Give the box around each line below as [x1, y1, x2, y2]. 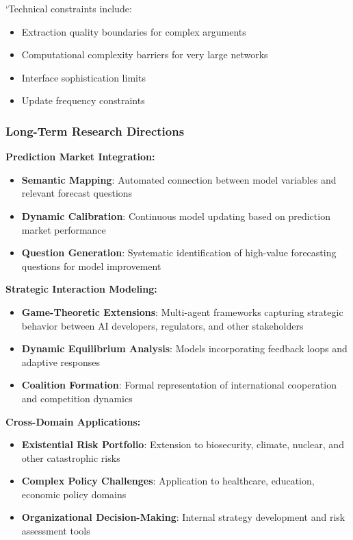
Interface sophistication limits [21, 70, 146, 84]
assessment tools [21, 524, 90, 538]
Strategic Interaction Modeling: [5, 282, 157, 296]
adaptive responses [21, 354, 101, 369]
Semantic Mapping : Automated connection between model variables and [21, 172, 337, 186]
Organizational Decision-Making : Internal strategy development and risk [21, 510, 345, 524]
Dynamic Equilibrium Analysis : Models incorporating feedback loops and [21, 341, 348, 356]
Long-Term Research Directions [5, 122, 185, 139]
